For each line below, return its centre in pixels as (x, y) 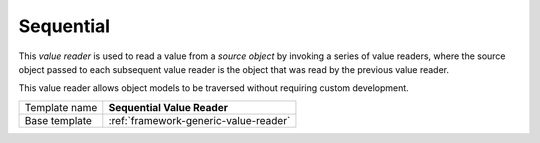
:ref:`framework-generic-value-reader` (199, 120)
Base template (58, 120)
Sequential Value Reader (168, 107)
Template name (61, 107)
